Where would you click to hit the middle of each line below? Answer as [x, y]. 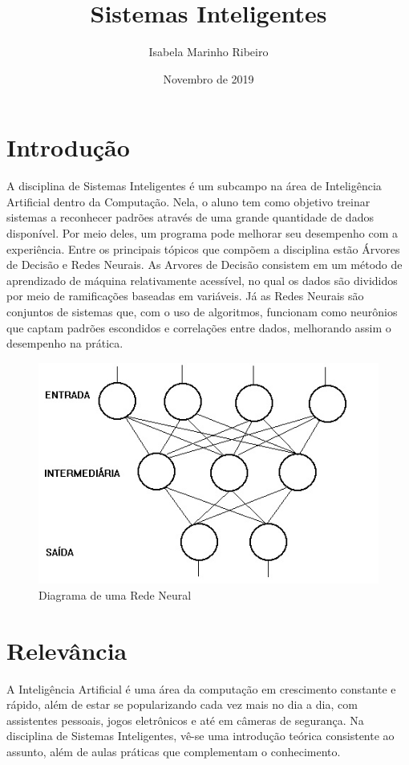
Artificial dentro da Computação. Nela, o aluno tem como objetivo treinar [188, 201]
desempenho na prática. [65, 343]
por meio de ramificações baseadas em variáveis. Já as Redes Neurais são [185, 296]
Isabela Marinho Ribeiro [209, 52]
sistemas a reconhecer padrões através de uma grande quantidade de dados [190, 217]
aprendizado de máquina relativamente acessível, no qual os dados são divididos [202, 280]
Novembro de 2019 [209, 78]
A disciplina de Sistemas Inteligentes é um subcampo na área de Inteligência [194, 186]
